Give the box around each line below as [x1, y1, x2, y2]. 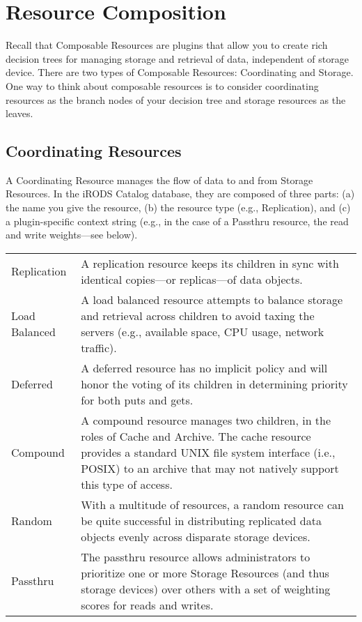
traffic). [81, 339, 117, 356]
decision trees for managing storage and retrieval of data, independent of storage [6, 51, 349, 66]
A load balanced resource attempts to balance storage [81, 291, 343, 308]
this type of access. [81, 476, 173, 492]
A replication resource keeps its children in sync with [81, 255, 339, 271]
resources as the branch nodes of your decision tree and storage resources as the [6, 92, 346, 107]
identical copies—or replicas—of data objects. [81, 271, 303, 287]
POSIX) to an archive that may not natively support [81, 460, 339, 476]
